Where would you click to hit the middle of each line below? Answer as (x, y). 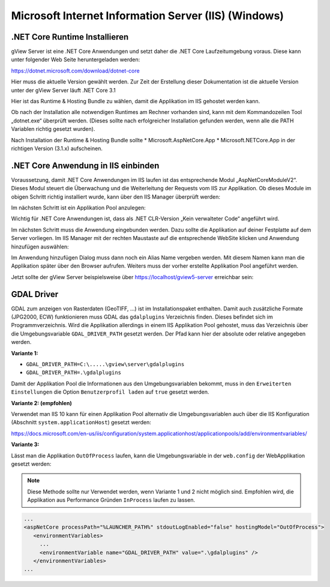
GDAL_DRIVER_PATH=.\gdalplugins (73, 373)
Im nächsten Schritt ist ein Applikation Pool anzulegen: (79, 208)
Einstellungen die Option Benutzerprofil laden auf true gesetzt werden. (110, 392)
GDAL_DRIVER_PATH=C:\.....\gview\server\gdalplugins (105, 364)
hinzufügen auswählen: (40, 247)
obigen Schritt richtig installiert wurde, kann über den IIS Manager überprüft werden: (115, 197)
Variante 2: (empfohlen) (41, 403)
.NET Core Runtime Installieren (70, 37)
